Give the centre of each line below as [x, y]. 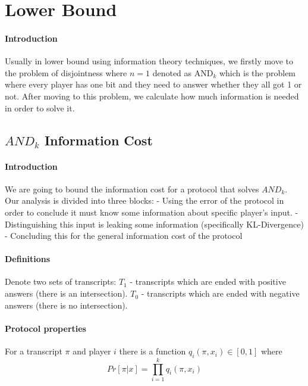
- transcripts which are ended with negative [220, 293]
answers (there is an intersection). [66, 293]
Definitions [28, 259]
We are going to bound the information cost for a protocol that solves [132, 189]
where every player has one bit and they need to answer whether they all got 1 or [153, 84]
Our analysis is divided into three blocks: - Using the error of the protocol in [144, 200]
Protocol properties [45, 328]
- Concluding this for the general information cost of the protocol [124, 236]
